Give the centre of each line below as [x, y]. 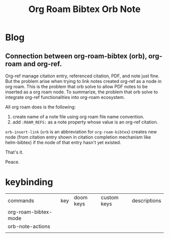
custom [110, 197]
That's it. [14, 152]
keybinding [29, 182]
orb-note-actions [29, 226]
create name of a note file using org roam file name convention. [78, 117]
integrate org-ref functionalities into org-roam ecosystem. [65, 97]
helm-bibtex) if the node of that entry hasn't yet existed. [63, 142]
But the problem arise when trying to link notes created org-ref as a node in [83, 81]
